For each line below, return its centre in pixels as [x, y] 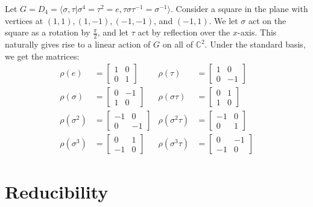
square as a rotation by [48, 32]
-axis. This [257, 32]
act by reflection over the [184, 32]
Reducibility [57, 191]
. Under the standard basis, [255, 44]
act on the [267, 20]
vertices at [24, 20]
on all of [178, 44]
